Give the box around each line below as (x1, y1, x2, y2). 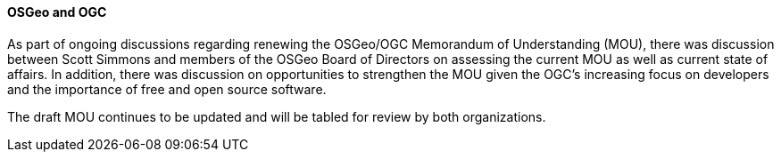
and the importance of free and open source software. (7, 81, 327, 97)
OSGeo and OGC (7, 4, 107, 20)
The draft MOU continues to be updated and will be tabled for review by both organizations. (7, 108, 546, 124)
